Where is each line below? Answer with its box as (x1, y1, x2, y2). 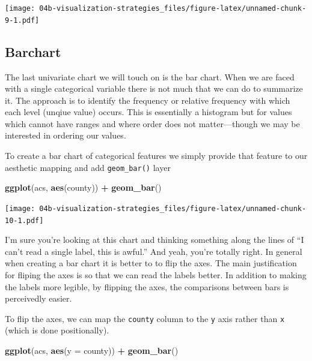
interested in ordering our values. (5, 129, 126, 142)
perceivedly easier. (5, 292, 72, 305)
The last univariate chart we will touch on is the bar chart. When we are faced (5, 70, 295, 83)
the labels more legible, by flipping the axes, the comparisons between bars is (5, 280, 289, 293)
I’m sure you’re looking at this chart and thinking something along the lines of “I (5, 233, 304, 246)
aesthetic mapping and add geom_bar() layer (5, 161, 171, 173)
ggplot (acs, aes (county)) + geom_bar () (5, 181, 162, 194)
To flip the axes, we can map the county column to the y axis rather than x (5, 312, 285, 324)
